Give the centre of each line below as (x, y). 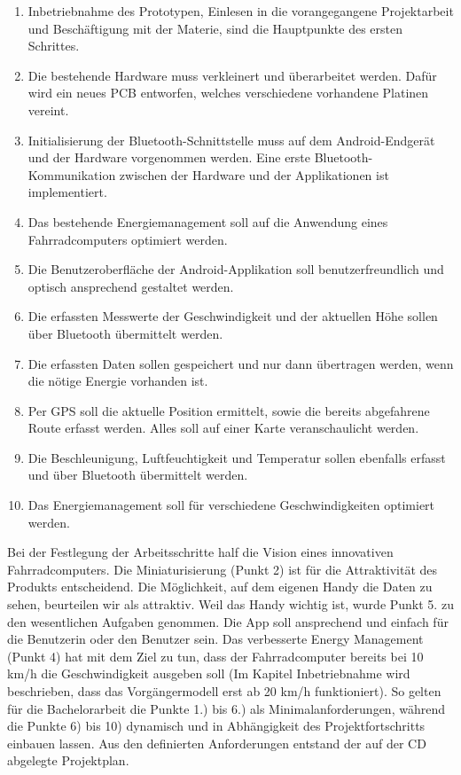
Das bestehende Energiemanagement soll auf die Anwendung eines (208, 221)
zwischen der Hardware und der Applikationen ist (254, 174)
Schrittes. (54, 46)
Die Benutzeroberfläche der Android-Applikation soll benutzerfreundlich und (236, 269)
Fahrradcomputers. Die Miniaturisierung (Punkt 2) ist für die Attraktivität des (223, 569)
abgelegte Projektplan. (68, 760)
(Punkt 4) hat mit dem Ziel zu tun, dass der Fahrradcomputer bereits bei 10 (215, 656)
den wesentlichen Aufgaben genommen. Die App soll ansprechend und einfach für (228, 621)
